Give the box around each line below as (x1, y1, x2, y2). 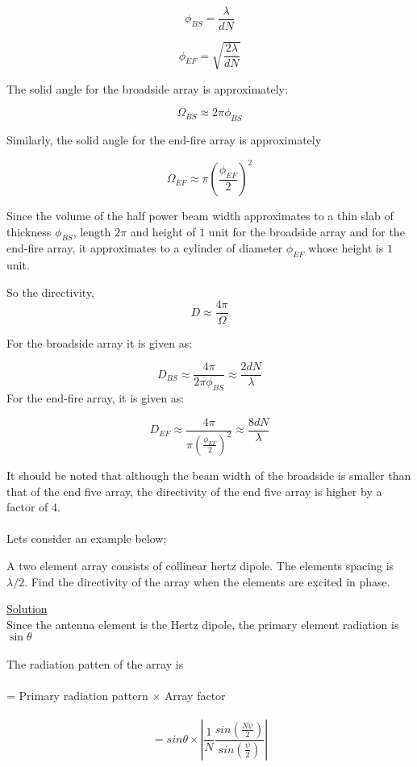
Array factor (165, 687, 226, 704)
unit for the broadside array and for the (208, 223, 405, 240)
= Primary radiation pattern (6, 687, 148, 704)
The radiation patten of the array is (6, 655, 184, 672)
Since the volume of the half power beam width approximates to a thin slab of (6, 207, 394, 224)
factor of (6, 498, 48, 515)
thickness (6, 223, 52, 240)
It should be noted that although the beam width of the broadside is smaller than (6, 466, 411, 483)
